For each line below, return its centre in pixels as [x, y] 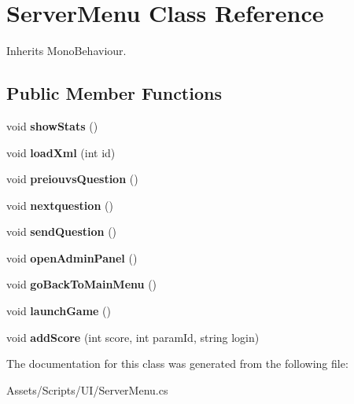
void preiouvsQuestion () [72, 179]
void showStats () [52, 125]
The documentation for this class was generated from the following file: [177, 364]
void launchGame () [59, 311]
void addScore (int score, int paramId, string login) [133, 337]
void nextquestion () [60, 205]
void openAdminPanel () [72, 257]
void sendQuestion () [62, 231]
